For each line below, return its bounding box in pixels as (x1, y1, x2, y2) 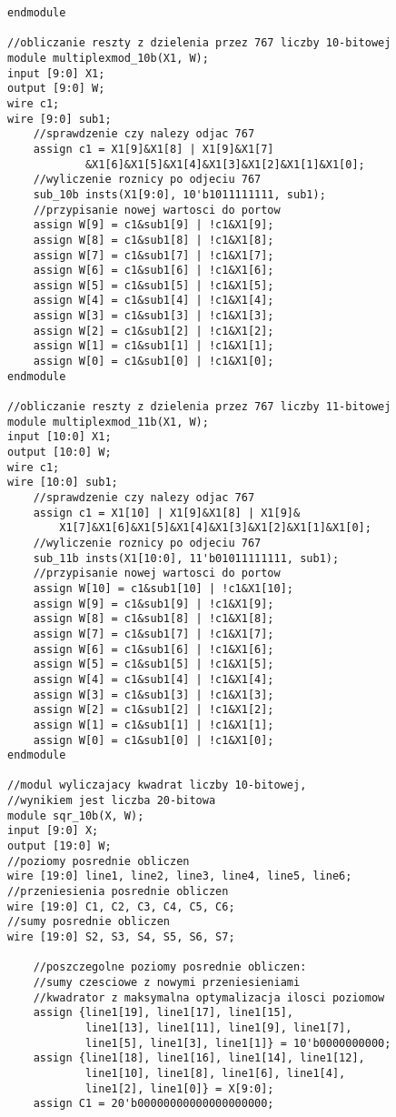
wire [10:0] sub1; (7, 476, 118, 489)
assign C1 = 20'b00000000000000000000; (33, 1097, 274, 1111)
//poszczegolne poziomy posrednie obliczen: (33, 961, 307, 974)
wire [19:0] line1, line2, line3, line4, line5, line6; (7, 870, 352, 883)
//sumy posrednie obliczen (7, 915, 170, 929)
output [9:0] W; (7, 82, 105, 96)
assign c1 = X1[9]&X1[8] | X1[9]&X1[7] (33, 142, 274, 156)
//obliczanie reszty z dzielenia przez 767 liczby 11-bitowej (7, 400, 391, 414)
